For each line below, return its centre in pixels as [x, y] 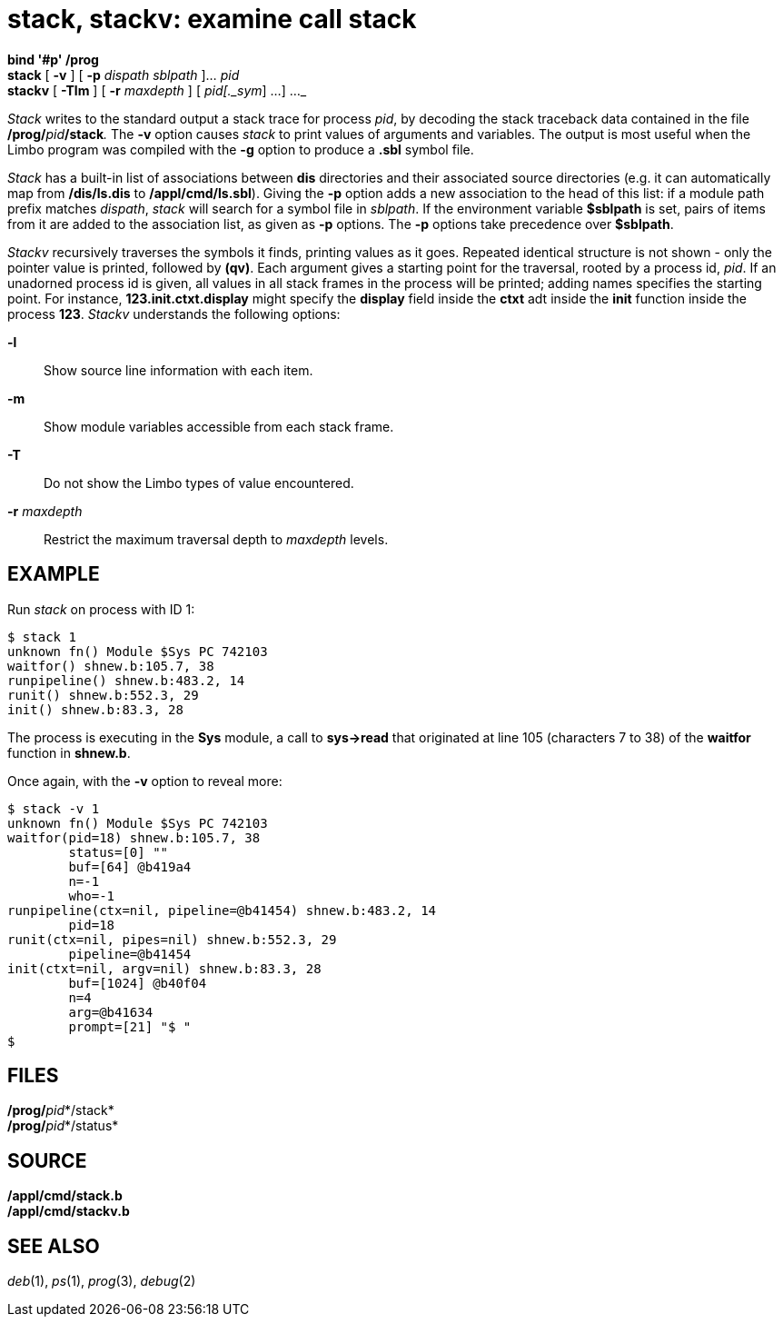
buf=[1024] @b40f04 [138, 983]
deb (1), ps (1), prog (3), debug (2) [102, 1281]
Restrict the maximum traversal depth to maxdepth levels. [216, 539]
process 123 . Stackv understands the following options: [174, 314]
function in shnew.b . [69, 752]
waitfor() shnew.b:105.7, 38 [111, 666]
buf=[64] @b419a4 [130, 866]
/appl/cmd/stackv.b [69, 1211]
